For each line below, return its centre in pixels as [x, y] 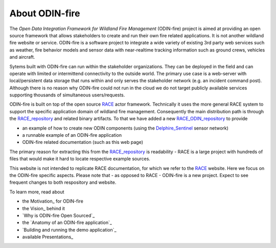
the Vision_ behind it [43, 208]
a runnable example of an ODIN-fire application [72, 135]
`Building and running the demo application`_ [70, 230]
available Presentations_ [48, 237]
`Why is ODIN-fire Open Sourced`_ [59, 215]
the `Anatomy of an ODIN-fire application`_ [67, 222]
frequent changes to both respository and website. [63, 182]
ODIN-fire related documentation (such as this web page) [83, 142]
